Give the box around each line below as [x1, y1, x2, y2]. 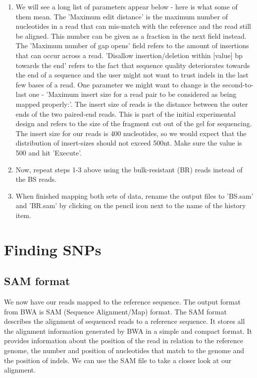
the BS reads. [15, 174, 57, 184]
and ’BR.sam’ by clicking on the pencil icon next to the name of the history [15, 200, 246, 211]
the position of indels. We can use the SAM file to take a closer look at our [4, 355, 232, 365]
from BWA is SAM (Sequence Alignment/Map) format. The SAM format [4, 306, 227, 316]
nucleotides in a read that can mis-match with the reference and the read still [15, 21, 251, 31]
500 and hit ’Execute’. [15, 147, 82, 157]
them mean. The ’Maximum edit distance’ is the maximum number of [15, 11, 228, 21]
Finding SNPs [4, 239, 102, 259]
